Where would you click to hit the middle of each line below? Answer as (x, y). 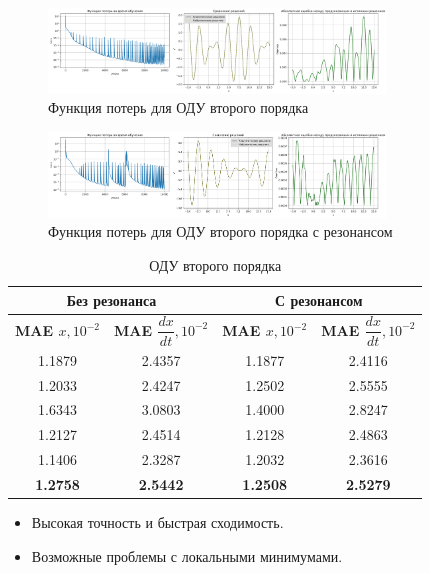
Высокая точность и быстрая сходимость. (157, 522)
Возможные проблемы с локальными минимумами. (187, 555)
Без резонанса (111, 299)
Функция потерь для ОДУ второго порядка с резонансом (220, 231)
